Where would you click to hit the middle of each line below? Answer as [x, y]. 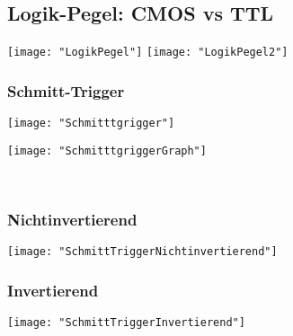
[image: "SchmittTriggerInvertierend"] [126, 323]
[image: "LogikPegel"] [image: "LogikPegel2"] [148, 53]
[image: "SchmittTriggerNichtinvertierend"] [142, 252]
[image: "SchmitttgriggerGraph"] [107, 150]
